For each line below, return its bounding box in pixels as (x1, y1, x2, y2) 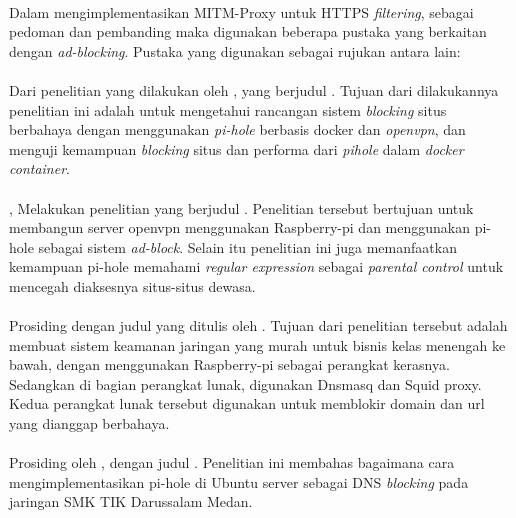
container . (9, 158, 70, 179)
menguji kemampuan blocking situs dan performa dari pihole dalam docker (9, 138, 464, 159)
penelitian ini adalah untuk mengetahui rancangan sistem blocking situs (9, 99, 447, 120)
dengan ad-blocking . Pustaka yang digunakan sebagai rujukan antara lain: (9, 40, 461, 61)
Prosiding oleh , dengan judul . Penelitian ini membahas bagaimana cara (9, 452, 455, 473)
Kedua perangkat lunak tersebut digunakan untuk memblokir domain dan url (9, 393, 485, 414)
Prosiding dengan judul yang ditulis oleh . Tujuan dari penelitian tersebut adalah (9, 315, 508, 336)
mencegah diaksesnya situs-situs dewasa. (9, 275, 256, 296)
